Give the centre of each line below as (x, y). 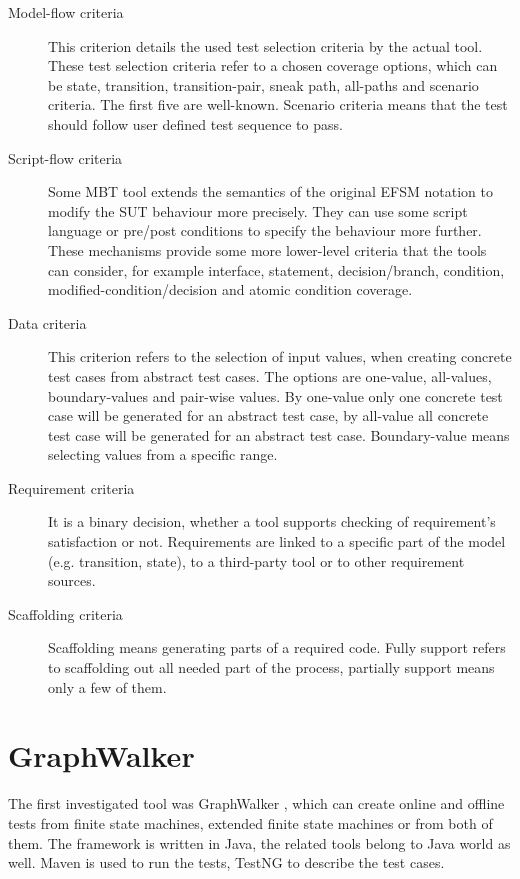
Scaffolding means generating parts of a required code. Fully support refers (277, 647)
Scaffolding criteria (65, 613)
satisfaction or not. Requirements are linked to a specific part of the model (277, 541)
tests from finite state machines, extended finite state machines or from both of (250, 822)
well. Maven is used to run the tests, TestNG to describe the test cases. (226, 862)
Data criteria (47, 322)
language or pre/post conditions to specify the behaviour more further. (265, 230)
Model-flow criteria (66, 12)
